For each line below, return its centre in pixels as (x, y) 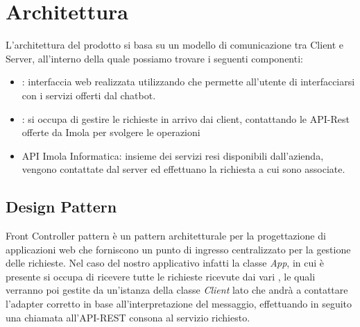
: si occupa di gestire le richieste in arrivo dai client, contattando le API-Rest (186, 118)
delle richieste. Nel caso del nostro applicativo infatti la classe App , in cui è (165, 263)
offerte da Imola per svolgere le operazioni (111, 132)
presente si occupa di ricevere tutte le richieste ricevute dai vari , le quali (161, 276)
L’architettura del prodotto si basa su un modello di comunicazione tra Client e (175, 45)
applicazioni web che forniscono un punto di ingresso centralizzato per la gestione (178, 249)
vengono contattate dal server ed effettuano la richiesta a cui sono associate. (183, 169)
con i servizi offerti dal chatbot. (89, 95)
